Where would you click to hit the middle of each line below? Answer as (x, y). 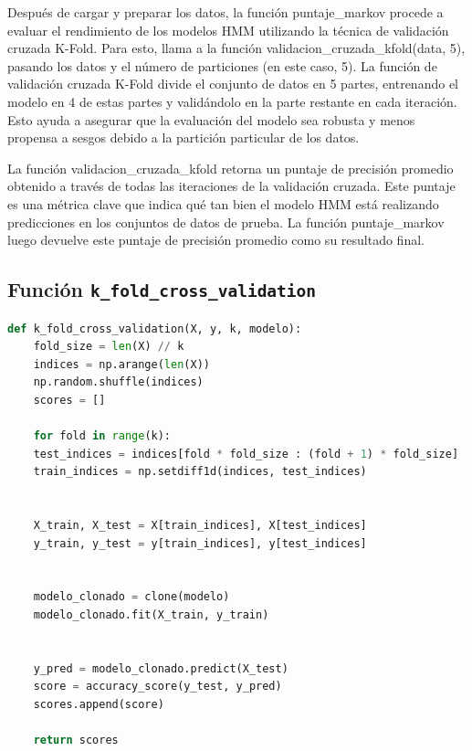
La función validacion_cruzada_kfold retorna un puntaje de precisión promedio (231, 168)
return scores (76, 740)
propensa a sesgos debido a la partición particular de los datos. (184, 138)
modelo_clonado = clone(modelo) (131, 597)
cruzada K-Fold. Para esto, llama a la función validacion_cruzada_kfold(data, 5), (236, 48)
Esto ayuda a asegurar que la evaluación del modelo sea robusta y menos (211, 119)
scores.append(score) (99, 704)
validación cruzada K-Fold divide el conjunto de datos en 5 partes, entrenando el (233, 84)
